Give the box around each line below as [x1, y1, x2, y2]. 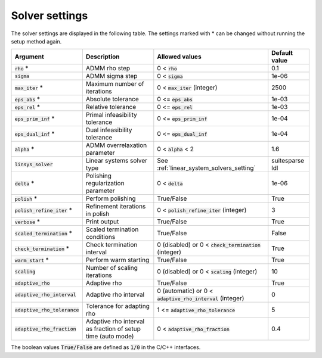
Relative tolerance [85, 103, 137, 111]
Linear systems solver [85, 157, 148, 165]
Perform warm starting [85, 256, 150, 264]
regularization [85, 179, 125, 188]
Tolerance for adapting [85, 302, 150, 310]
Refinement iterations [85, 203, 146, 211]
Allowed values [157, 52, 202, 61]
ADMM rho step [85, 64, 131, 73]
